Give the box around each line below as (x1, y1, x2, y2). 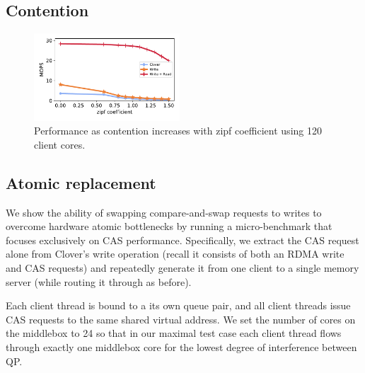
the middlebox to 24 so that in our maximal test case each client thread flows (6, 326, 342, 340)
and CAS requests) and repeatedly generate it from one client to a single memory (6, 260, 359, 275)
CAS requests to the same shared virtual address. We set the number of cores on (6, 311, 356, 326)
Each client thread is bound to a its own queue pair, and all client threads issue (6, 298, 351, 313)
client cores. (34, 137, 86, 151)
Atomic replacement (6, 171, 156, 193)
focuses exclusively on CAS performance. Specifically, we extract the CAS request (6, 232, 359, 247)
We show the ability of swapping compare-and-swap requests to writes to (6, 205, 322, 219)
